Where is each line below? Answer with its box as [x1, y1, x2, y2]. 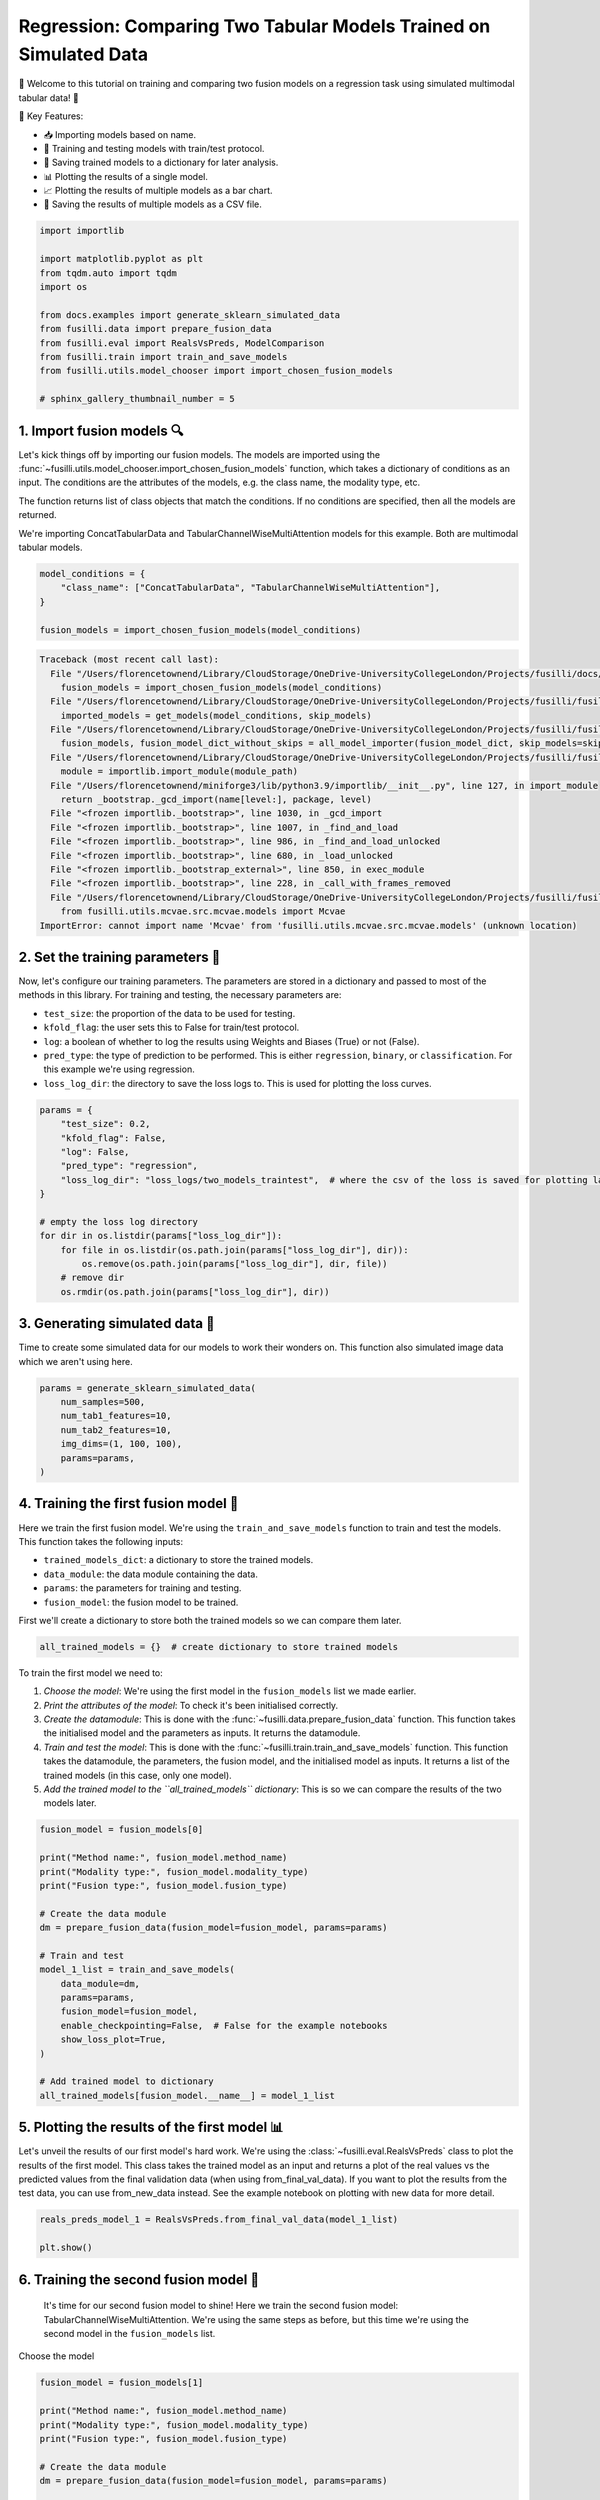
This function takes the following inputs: [18, 1535, 184, 1547]
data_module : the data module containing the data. [43, 1568, 259, 1580]
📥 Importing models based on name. [43, 128, 197, 140]
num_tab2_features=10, [60, 1424, 172, 1435]
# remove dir [60, 1272, 125, 1284]
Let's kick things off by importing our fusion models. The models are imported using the [18, 448, 380, 460]
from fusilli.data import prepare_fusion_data [39, 323, 272, 335]
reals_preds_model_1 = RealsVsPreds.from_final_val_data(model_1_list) [39, 2214, 399, 2225]
